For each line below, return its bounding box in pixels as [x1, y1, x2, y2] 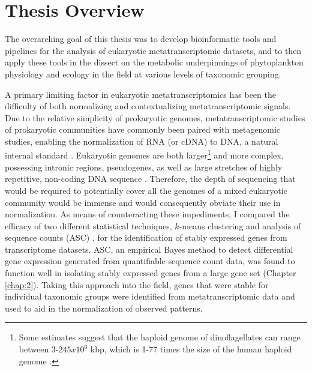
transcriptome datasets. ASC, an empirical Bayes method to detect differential [5, 243, 293, 255]
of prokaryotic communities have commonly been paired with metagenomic [5, 123, 281, 136]
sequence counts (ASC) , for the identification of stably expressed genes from [5, 231, 287, 244]
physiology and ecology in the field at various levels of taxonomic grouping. [5, 67, 281, 80]
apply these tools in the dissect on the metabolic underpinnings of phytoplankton [5, 56, 304, 68]
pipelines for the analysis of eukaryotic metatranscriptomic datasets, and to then [5, 44, 302, 56]
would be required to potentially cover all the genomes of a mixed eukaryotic [5, 184, 287, 196]
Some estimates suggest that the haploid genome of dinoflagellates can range [19, 331, 301, 343]
